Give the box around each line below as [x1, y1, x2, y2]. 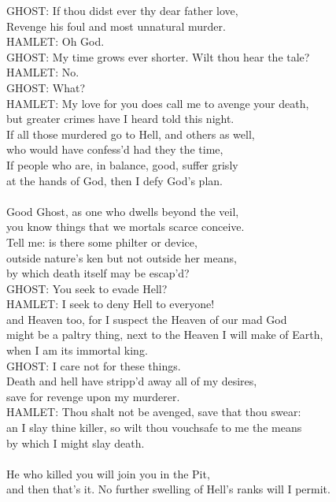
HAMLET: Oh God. [6, 33, 105, 50]
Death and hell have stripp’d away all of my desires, [6, 373, 257, 389]
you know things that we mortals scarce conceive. [6, 218, 245, 235]
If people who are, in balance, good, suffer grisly [6, 156, 238, 173]
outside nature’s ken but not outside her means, [6, 249, 237, 266]
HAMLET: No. [6, 64, 79, 80]
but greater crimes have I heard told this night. [6, 110, 234, 127]
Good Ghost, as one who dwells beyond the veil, [6, 203, 239, 219]
